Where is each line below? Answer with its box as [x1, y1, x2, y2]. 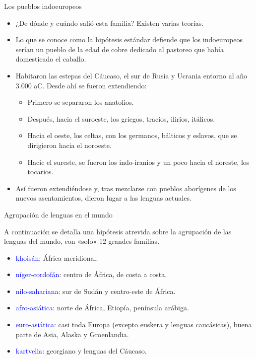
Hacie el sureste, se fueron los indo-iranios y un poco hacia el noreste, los [27, 156, 250, 167]
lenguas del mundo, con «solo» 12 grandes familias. [4, 236, 160, 246]
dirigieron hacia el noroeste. [27, 140, 112, 150]
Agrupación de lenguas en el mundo [4, 209, 113, 219]
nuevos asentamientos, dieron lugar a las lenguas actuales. [15, 193, 192, 203]
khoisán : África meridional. [15, 252, 98, 263]
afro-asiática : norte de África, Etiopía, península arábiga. [15, 302, 189, 313]
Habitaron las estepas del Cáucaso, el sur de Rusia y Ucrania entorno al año [15, 70, 248, 80]
